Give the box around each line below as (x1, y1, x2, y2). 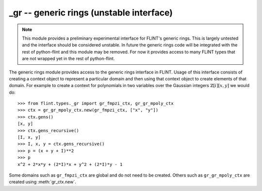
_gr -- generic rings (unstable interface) (9, 7, 173, 18)
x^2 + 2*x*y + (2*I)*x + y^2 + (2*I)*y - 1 (17, 162, 123, 167)
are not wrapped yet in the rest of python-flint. (22, 56, 115, 61)
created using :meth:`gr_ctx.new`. (9, 179, 76, 185)
